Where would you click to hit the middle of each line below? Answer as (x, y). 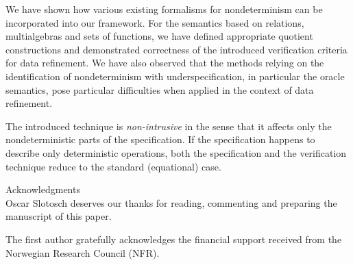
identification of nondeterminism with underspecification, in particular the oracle (175, 76)
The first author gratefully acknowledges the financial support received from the (174, 239)
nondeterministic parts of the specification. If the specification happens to (160, 139)
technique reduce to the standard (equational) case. (113, 166)
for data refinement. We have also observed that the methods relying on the (165, 63)
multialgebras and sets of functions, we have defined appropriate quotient (159, 36)
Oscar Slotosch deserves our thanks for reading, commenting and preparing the (171, 202)
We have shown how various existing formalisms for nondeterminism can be (164, 9)
